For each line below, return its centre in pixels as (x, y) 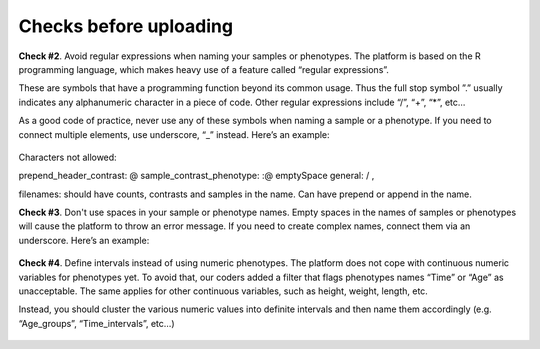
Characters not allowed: (67, 157)
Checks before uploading (126, 26)
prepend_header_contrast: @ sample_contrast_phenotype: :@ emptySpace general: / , (196, 176)
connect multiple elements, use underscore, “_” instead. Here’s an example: (174, 134)
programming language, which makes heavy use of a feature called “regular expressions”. (204, 69)
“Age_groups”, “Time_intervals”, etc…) (96, 323)
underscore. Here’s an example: (84, 240)
